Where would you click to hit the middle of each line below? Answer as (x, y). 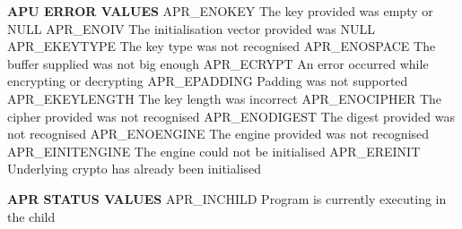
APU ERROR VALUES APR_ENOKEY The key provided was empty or (220, 11)
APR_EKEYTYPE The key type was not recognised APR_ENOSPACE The (222, 46)
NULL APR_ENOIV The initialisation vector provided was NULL (191, 28)
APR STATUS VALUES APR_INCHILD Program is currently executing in (227, 198)
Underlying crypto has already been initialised (135, 169)
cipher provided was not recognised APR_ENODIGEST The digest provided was (231, 116)
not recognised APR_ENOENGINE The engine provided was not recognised (218, 134)
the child (31, 216)
